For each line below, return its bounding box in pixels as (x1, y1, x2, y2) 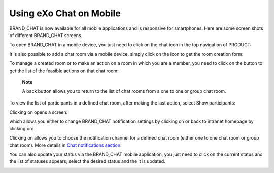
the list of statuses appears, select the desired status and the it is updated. (9, 158, 166, 164)
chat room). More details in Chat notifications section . (9, 142, 122, 148)
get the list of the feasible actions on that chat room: (9, 67, 119, 74)
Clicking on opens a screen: (9, 109, 68, 115)
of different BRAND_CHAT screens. (9, 32, 83, 38)
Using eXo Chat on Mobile (9, 8, 121, 19)
